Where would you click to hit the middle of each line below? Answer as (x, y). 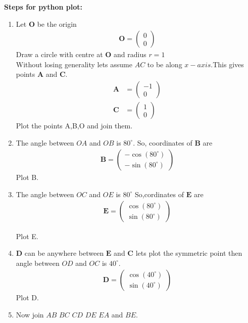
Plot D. (27, 297)
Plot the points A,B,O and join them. (74, 126)
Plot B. (27, 177)
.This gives (227, 64)
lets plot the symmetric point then (189, 253)
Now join (30, 314)
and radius (130, 54)
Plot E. (27, 236)
